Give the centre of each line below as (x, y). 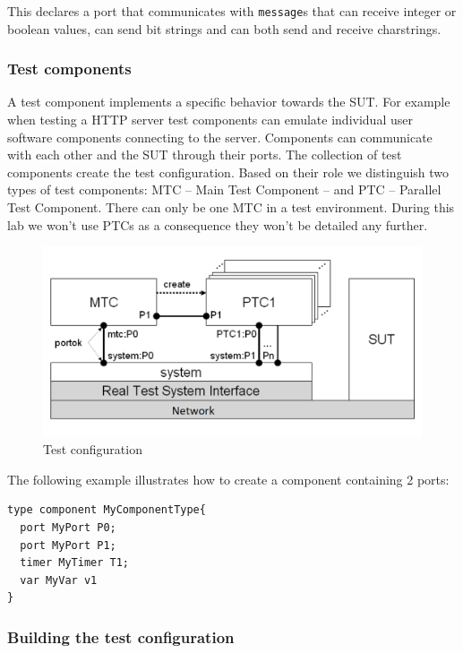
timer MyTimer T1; (75, 563)
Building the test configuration (121, 636)
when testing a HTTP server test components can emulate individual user (210, 120)
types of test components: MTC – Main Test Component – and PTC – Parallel (224, 189)
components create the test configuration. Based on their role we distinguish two (228, 172)
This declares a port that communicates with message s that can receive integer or (232, 11)
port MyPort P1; (68, 545)
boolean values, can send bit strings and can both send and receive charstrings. (224, 28)
